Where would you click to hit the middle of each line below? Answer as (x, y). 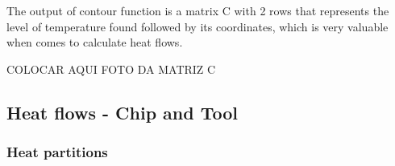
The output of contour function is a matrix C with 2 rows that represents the (198, 10)
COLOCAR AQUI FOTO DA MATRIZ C (111, 69)
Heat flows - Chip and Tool (123, 112)
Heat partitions (57, 152)
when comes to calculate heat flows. (95, 42)
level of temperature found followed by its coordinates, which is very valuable (197, 26)
